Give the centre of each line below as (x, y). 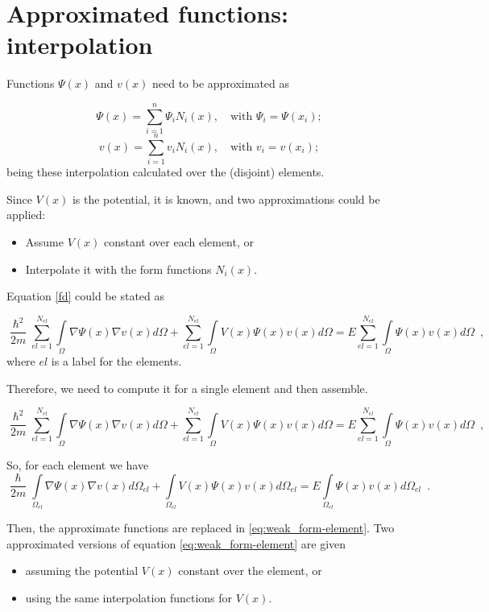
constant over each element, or (178, 241)
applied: (26, 215)
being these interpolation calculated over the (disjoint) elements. (166, 172)
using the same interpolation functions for (129, 598)
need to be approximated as (221, 83)
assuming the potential (82, 571)
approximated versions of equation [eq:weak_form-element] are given (176, 543)
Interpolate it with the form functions (118, 269)
